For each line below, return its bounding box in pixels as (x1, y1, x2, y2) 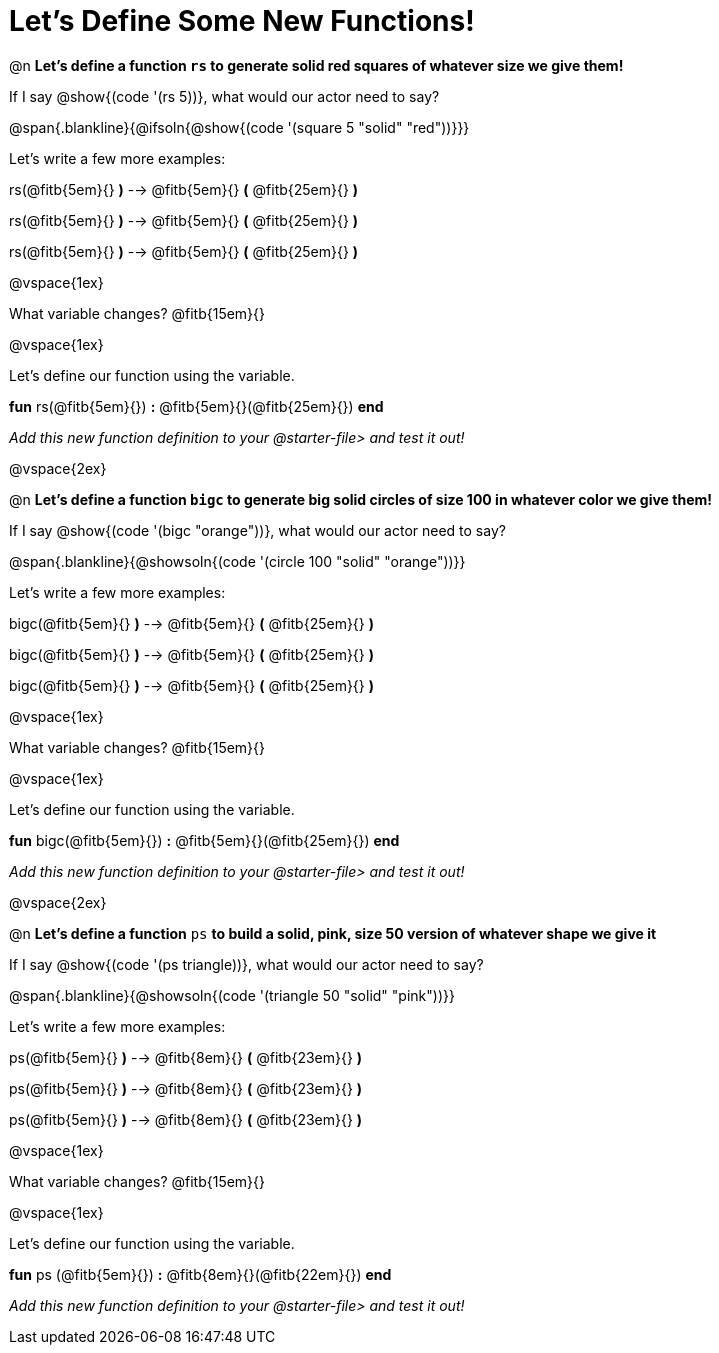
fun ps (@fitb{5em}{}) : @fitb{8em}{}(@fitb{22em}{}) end (9, 1265, 392, 1283)
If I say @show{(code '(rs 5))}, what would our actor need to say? (9, 87, 440, 105)
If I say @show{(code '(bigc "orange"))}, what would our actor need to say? (9, 521, 506, 539)
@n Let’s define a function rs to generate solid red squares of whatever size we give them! (9, 56, 624, 74)
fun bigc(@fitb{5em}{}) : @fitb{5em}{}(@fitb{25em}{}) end (9, 831, 400, 849)
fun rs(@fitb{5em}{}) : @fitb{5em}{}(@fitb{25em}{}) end (9, 397, 384, 415)
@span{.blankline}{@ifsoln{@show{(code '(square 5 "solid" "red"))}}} (9, 118, 470, 136)
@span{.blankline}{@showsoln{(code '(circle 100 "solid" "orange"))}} (9, 552, 466, 570)
